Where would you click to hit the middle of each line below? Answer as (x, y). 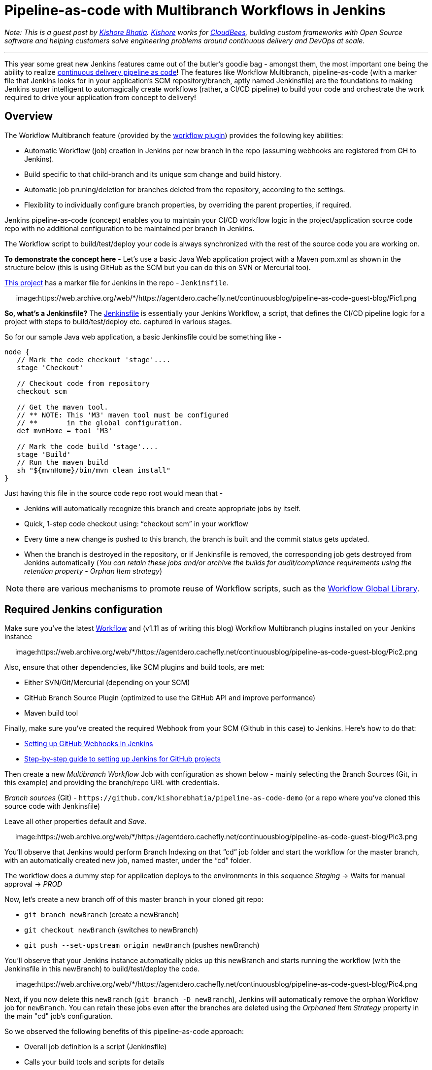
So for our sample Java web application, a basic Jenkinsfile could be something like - (143, 337)
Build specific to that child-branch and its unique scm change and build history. (153, 174)
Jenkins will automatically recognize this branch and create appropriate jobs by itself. (163, 508)
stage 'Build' (44, 454)
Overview (29, 116)
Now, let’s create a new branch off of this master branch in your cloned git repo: (134, 899)
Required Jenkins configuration (84, 610)
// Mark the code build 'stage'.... (87, 446)
